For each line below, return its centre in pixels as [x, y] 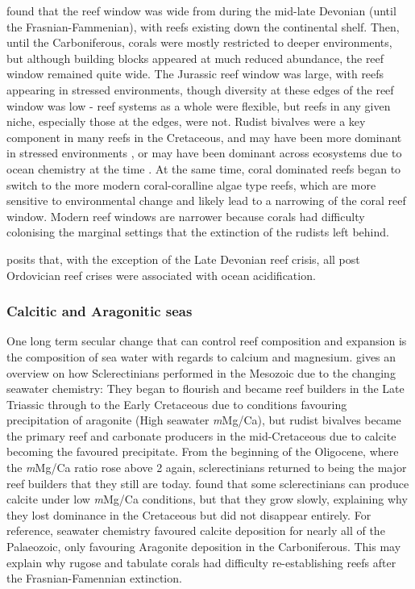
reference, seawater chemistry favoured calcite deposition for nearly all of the [196, 531]
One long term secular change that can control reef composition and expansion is [207, 341]
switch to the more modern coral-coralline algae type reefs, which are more [191, 184]
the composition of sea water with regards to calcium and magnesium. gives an [201, 356]
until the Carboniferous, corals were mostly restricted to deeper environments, [199, 42]
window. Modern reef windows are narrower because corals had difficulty [186, 216]
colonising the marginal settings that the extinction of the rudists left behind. [198, 232]
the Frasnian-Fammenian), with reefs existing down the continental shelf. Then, [203, 26]
